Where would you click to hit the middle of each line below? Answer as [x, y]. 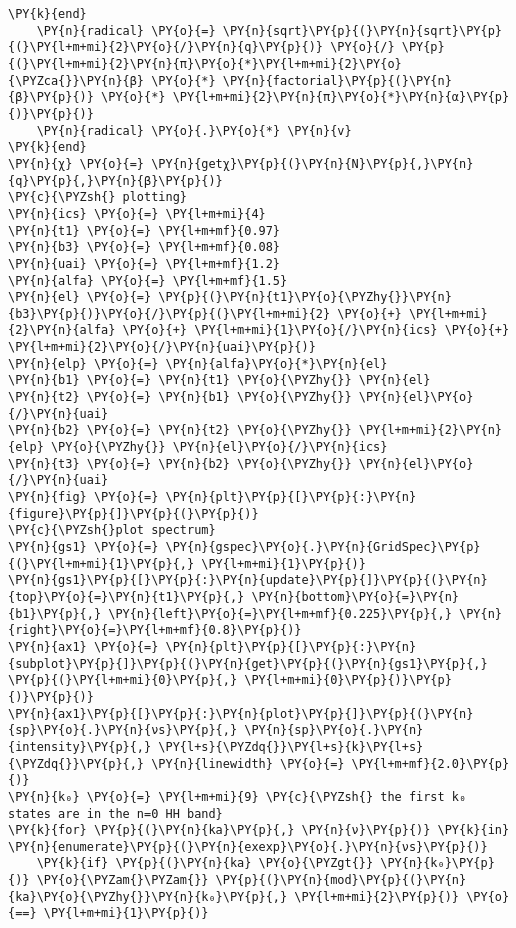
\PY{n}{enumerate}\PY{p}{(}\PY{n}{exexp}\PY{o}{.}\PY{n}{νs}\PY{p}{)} [248, 846]
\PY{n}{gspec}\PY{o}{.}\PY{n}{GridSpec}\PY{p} [323, 547]
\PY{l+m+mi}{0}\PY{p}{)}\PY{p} [348, 680]
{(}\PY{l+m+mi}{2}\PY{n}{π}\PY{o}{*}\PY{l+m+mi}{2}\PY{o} [205, 63]
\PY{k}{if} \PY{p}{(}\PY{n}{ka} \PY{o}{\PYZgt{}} [205, 863]
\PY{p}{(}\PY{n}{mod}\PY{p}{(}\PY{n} [341, 880]
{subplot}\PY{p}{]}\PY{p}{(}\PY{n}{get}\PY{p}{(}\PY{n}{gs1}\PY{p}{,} [248, 663]
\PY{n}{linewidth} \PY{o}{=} [248, 763]
